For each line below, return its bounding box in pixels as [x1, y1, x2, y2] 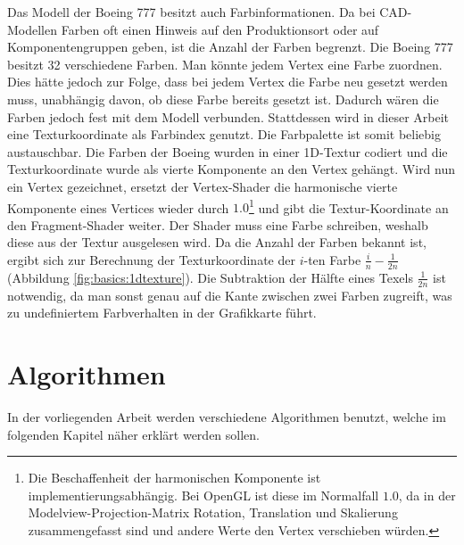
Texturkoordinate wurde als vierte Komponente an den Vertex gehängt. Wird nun [7, 160, 456, 178]
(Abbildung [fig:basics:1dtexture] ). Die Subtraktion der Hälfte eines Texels [7, 268, 413, 286]
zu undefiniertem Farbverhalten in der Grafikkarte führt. [7, 303, 317, 322]
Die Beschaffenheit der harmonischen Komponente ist [28, 468, 321, 487]
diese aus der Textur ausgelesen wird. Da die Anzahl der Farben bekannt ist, [7, 233, 427, 252]
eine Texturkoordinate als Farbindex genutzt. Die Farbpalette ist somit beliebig [7, 125, 441, 144]
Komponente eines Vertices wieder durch [7, 198, 229, 217]
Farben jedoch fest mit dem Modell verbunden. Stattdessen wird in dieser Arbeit [7, 107, 450, 126]
